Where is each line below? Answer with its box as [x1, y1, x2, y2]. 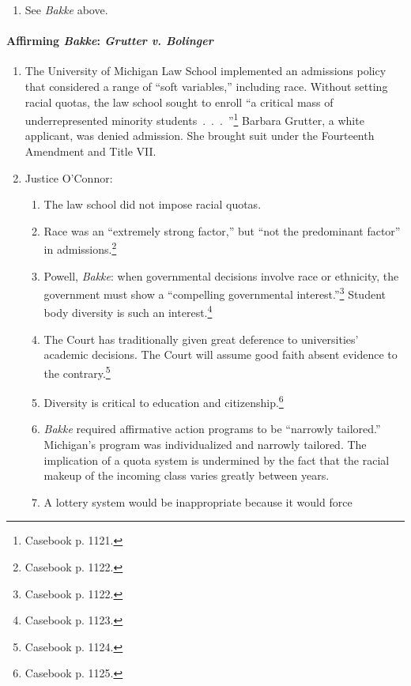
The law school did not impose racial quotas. [43, 196, 262, 213]
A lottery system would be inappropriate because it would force [43, 493, 353, 510]
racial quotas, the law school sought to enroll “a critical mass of [25, 93, 334, 110]
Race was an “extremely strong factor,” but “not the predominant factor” [43, 222, 401, 239]
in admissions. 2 [43, 239, 117, 258]
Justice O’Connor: [25, 169, 113, 186]
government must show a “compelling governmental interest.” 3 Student [43, 284, 386, 302]
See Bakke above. [25, 2, 108, 17]
